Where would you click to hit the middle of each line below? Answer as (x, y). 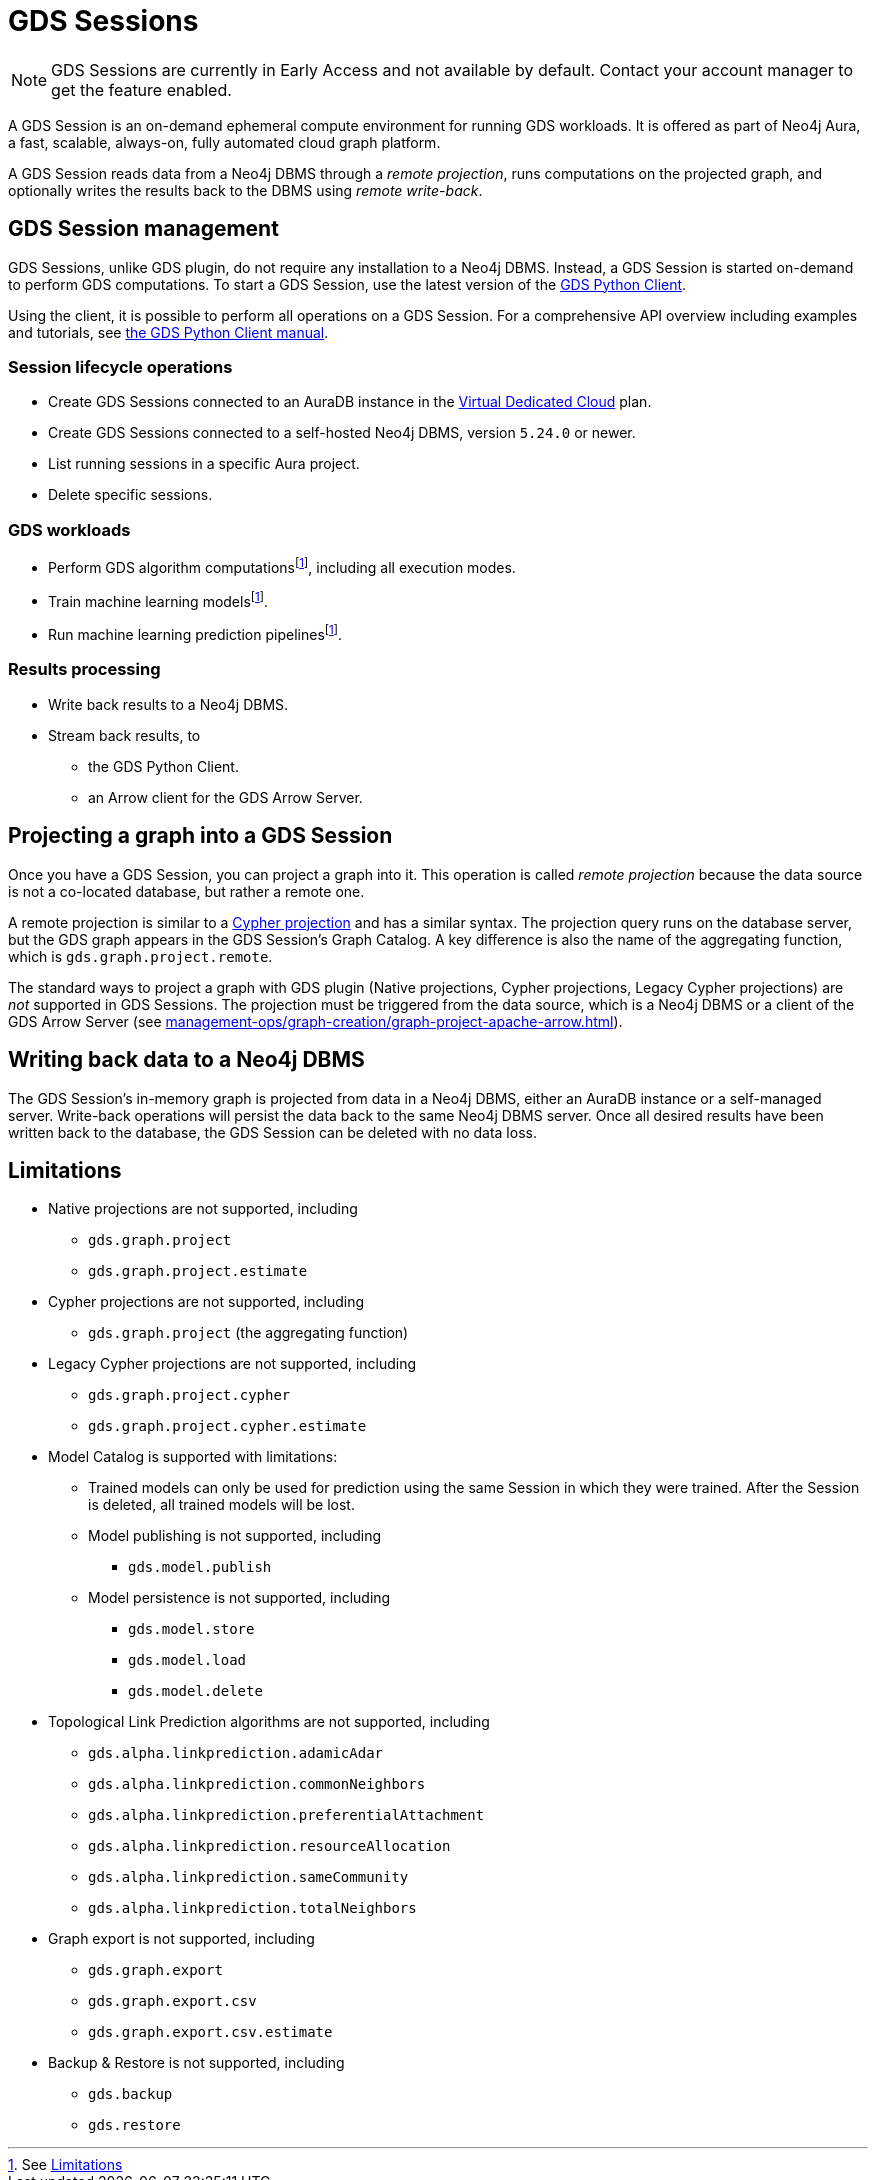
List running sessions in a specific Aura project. (204, 464)
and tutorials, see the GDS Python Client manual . (168, 332)
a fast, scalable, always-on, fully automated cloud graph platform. (224, 142)
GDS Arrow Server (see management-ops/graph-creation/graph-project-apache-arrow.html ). (315, 1021)
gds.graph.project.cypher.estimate (227, 1426)
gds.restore (134, 2125)
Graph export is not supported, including (181, 1939)
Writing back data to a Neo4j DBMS (186, 1060)
